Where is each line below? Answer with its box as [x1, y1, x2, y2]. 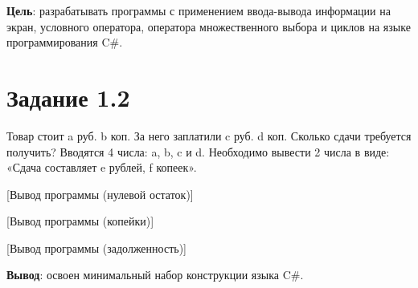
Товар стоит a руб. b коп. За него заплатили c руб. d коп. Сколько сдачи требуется [6, 127, 412, 144]
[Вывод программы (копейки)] [6, 213, 154, 229]
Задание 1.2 [6, 80, 130, 113]
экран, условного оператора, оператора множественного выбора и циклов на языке [6, 18, 411, 34]
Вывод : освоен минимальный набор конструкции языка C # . [6, 266, 304, 283]
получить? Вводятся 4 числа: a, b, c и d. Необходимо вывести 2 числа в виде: [6, 143, 390, 160]
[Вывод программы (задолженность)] [6, 239, 186, 256]
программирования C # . [6, 34, 123, 51]
